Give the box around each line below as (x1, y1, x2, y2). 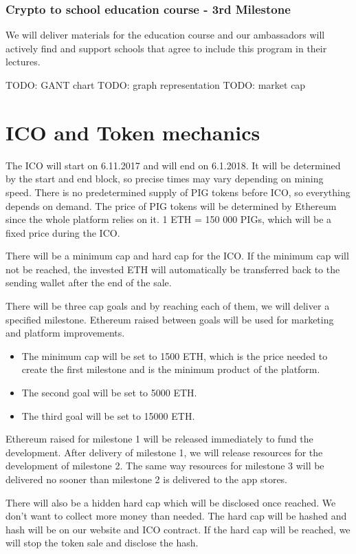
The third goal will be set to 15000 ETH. (21, 408, 195, 423)
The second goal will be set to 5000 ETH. (21, 385, 197, 400)
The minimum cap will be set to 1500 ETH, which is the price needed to (21, 348, 328, 363)
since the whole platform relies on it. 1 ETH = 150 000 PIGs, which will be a (5, 212, 332, 226)
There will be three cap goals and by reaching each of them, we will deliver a (5, 299, 330, 313)
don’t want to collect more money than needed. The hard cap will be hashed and (5, 509, 347, 523)
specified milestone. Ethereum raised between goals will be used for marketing (5, 312, 334, 326)
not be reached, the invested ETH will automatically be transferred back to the (5, 262, 340, 276)
